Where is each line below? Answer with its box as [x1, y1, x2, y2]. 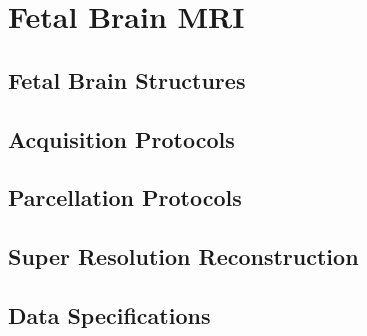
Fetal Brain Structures [8, 64, 246, 95]
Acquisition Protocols [8, 123, 235, 154]
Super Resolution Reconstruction [8, 241, 359, 272]
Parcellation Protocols [8, 182, 242, 213]
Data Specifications [8, 299, 211, 330]
